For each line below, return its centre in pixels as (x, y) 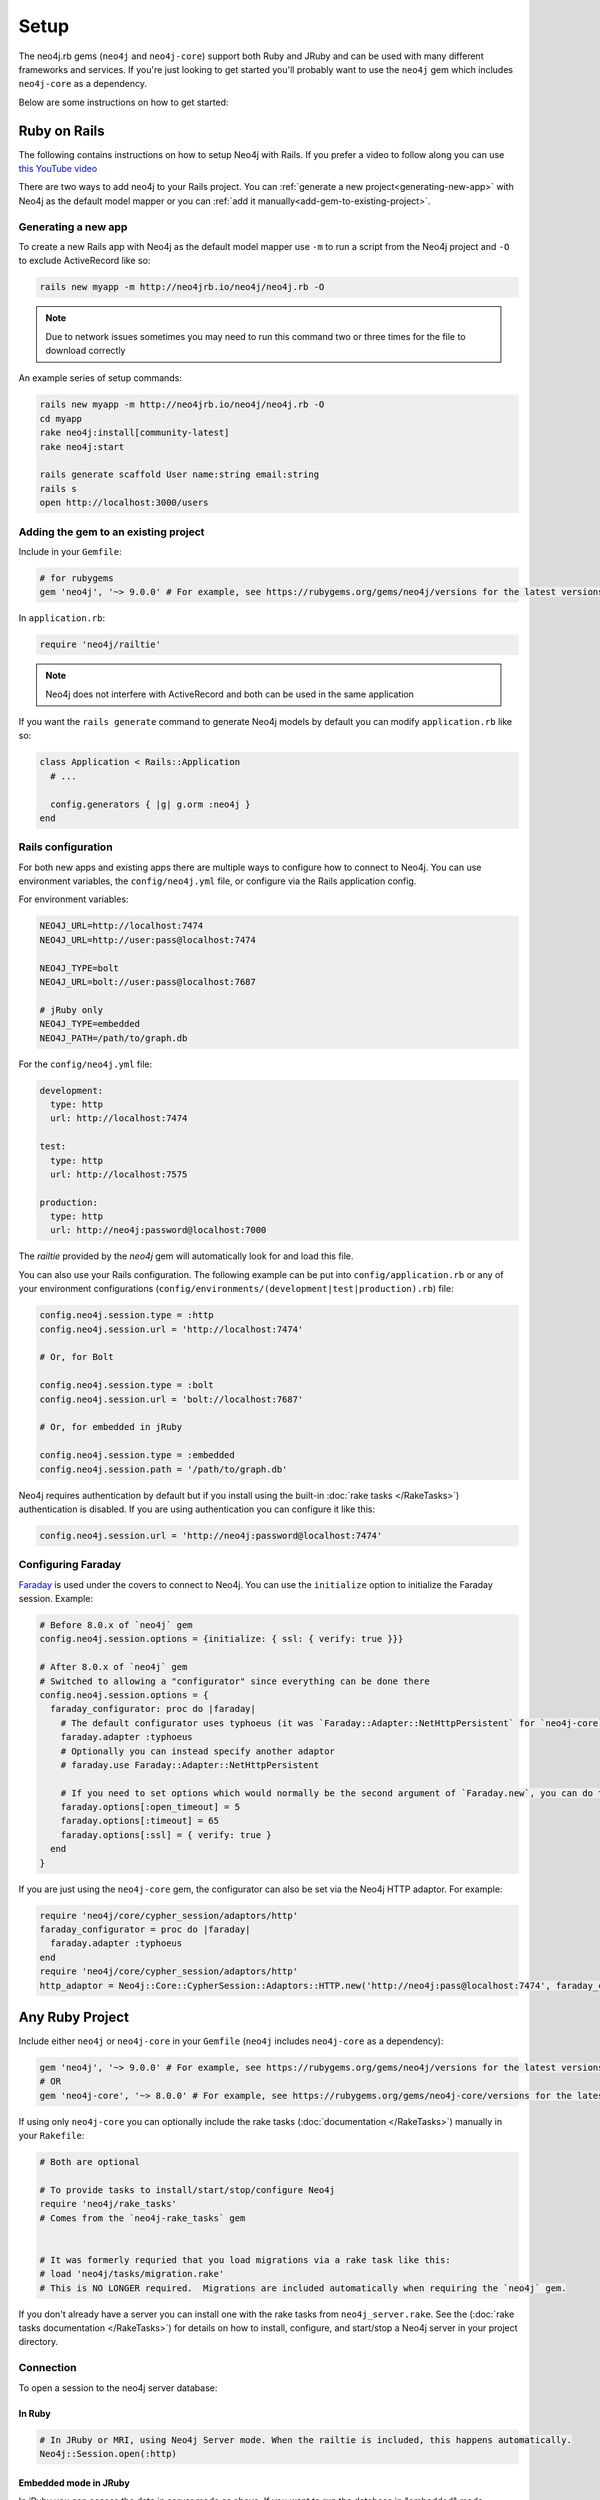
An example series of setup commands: (100, 378)
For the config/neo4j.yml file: (85, 1064)
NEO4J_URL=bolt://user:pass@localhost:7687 (148, 982)
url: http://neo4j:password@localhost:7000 (158, 1230)
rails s (58, 488)
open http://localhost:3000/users (124, 503)
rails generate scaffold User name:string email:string (179, 474)
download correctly (85, 351)
